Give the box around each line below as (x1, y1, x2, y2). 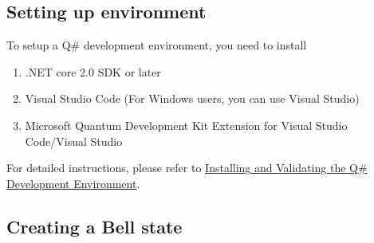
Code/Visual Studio (25, 132, 123, 149)
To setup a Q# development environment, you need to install (6, 37, 307, 53)
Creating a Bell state (6, 214, 183, 238)
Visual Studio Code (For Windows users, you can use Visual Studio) (25, 90, 360, 107)
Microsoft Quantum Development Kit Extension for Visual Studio (25, 116, 348, 133)
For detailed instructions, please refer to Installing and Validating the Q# (6, 159, 368, 176)
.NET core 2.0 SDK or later (25, 63, 161, 80)
